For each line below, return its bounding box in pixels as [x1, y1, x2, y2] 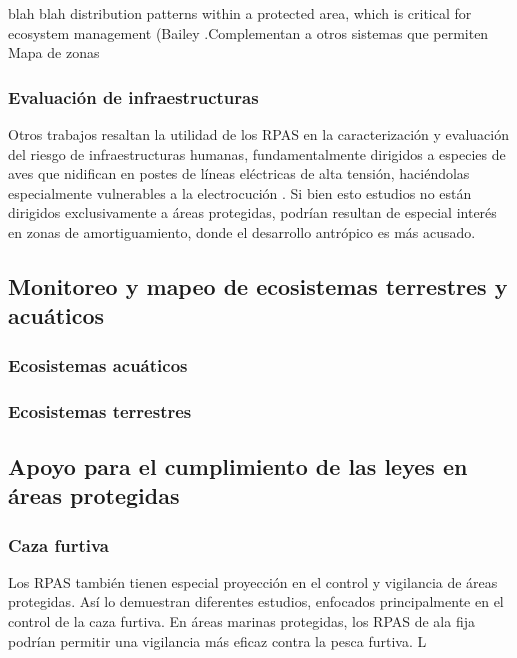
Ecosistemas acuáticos [8, 352, 188, 377]
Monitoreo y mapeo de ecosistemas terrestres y [8, 270, 508, 301]
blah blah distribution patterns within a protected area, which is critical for [8, 3, 472, 23]
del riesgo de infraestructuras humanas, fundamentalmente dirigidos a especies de [8, 143, 506, 164]
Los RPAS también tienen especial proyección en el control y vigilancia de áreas [8, 571, 498, 592]
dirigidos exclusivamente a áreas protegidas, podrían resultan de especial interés [8, 202, 497, 223]
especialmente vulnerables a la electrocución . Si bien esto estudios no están [8, 182, 472, 203]
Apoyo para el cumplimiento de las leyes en [8, 450, 468, 481]
